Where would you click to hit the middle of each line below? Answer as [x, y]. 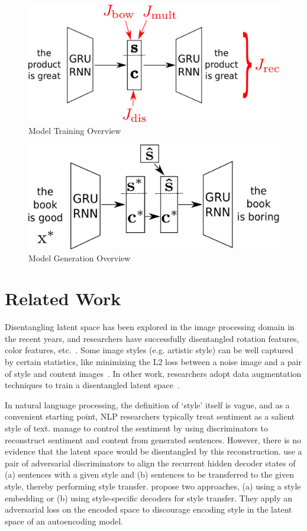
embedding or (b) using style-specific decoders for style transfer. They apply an [148, 498]
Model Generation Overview [80, 257]
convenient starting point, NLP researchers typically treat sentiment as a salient [150, 416]
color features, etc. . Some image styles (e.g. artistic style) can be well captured [149, 350]
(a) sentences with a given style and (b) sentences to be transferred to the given [149, 474]
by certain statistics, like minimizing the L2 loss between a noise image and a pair [153, 362]
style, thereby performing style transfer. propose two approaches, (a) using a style [153, 486]
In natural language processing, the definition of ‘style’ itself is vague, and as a [147, 404]
